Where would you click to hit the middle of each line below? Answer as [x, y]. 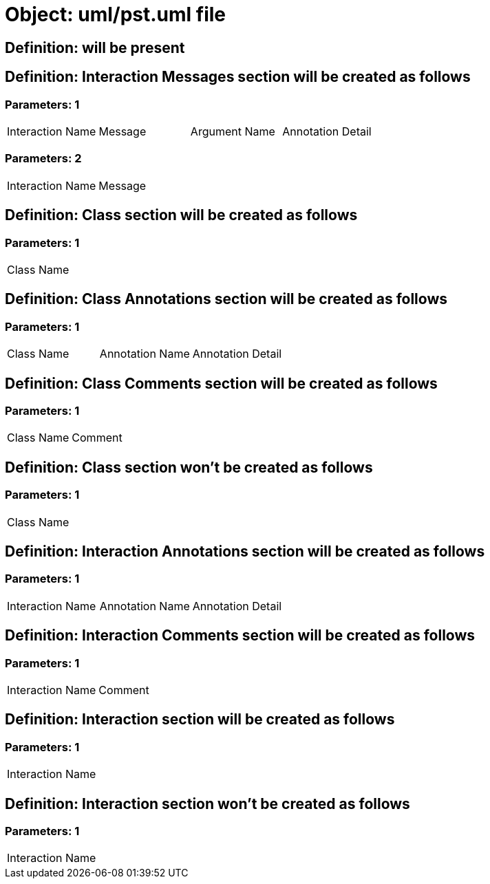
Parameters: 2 [43, 159]
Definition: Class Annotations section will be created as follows [226, 299]
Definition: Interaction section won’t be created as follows [207, 804]
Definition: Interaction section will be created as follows [200, 720]
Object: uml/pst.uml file [116, 14]
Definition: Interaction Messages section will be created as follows [238, 77]
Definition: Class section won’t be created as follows [189, 467]
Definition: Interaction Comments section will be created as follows [240, 636]
